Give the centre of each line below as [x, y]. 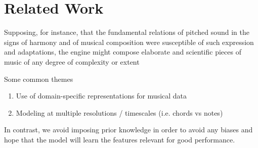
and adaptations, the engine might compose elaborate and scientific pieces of [123, 52]
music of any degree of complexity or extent [72, 61]
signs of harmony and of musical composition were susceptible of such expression [129, 42]
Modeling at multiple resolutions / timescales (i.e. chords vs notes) [119, 112]
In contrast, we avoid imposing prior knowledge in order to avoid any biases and [128, 130]
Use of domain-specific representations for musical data [101, 96]
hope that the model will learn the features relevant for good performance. [120, 139]
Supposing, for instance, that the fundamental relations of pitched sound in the [127, 32]
